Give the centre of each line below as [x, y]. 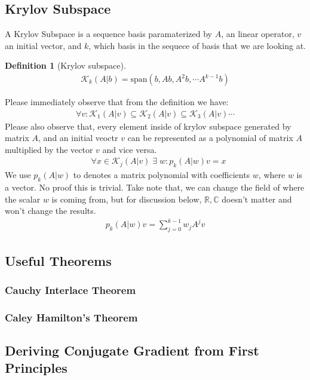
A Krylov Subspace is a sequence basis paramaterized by [108, 34]
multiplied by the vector [49, 149]
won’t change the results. [50, 211]
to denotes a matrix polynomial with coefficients [162, 175]
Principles [36, 368]
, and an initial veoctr [78, 138]
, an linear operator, [258, 34]
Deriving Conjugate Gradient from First [132, 350]
